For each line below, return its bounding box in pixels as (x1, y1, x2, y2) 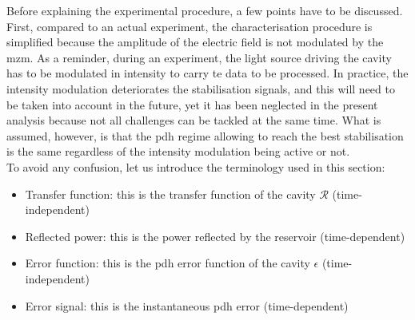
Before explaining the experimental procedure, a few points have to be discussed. (6, 2, 403, 18)
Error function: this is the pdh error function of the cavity (25, 255, 310, 271)
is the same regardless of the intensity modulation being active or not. (6, 143, 350, 160)
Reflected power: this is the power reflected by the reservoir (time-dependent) (25, 227, 405, 244)
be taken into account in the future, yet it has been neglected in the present (6, 96, 378, 113)
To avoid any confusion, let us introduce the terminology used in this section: (6, 158, 385, 175)
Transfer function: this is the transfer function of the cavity (25, 185, 316, 202)
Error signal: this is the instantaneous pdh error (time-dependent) (25, 297, 349, 314)
